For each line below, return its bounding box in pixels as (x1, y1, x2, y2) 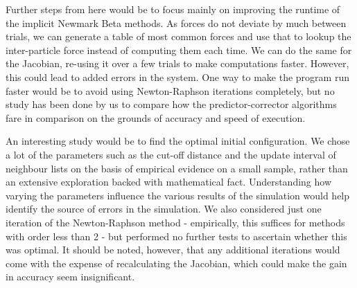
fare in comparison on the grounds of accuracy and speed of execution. (6, 110, 306, 125)
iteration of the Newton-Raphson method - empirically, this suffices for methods (6, 215, 345, 229)
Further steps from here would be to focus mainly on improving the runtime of (6, 2, 340, 16)
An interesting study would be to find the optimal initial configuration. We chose (6, 134, 350, 148)
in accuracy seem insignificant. (6, 269, 135, 284)
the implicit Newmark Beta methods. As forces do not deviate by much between (6, 15, 347, 30)
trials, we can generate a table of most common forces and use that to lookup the (6, 29, 351, 44)
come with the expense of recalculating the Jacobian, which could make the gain (6, 255, 347, 270)
